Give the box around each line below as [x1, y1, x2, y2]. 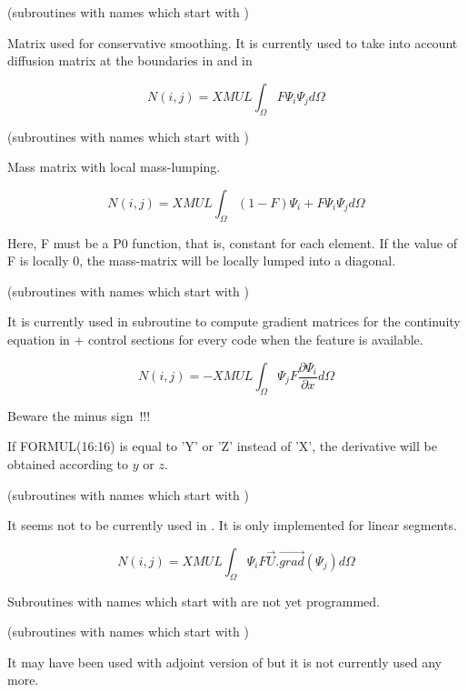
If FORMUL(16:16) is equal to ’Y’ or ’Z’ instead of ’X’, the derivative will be [7, 436, 437, 456]
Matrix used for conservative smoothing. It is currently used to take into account [7, 33, 458, 52]
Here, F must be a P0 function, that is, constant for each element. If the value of [7, 233, 457, 252]
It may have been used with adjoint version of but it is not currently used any [7, 652, 442, 671]
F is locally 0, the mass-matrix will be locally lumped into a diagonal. [7, 251, 396, 270]
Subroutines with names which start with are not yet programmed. [7, 591, 380, 610]
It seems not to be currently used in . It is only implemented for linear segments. [7, 516, 457, 535]
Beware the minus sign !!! [7, 406, 151, 425]
